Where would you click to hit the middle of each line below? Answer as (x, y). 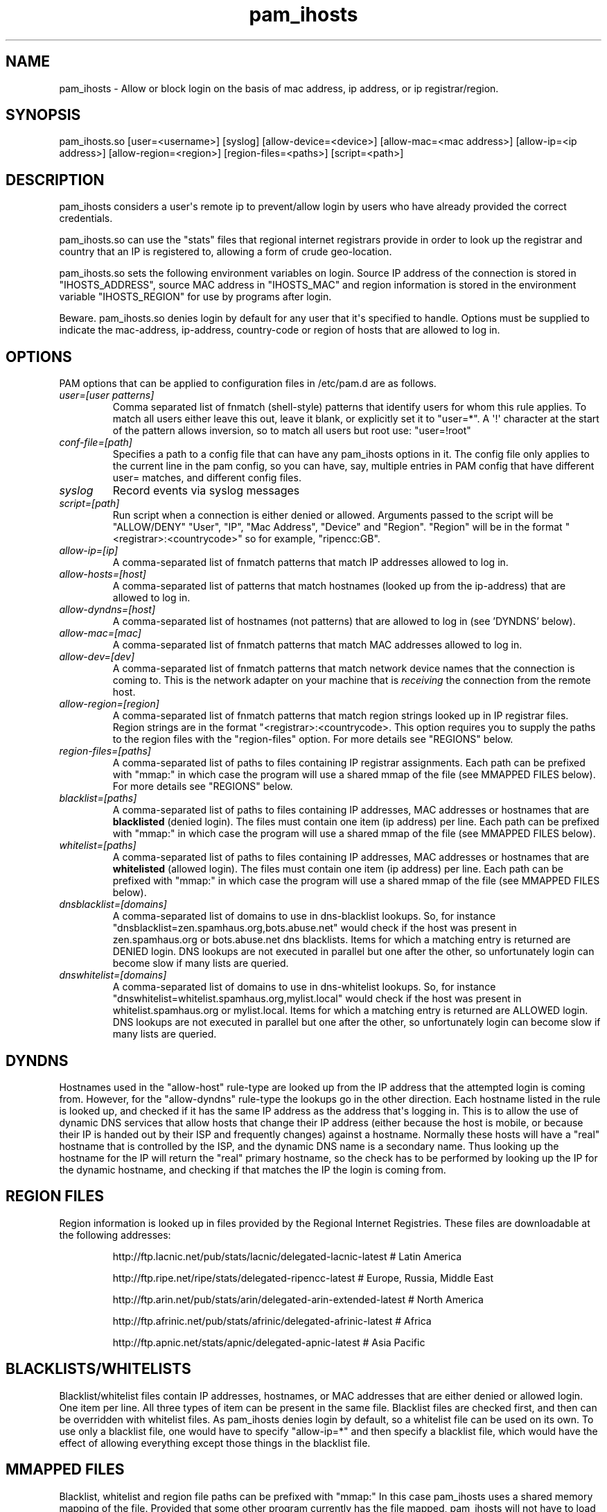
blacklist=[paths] (98, 798)
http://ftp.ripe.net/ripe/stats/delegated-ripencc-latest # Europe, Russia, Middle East (303, 1278)
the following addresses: (115, 1235)
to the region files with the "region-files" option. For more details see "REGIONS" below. (313, 739)
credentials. (86, 218)
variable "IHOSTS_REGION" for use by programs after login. (195, 297)
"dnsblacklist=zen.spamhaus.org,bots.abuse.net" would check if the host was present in (315, 928)
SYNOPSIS (43, 115)
